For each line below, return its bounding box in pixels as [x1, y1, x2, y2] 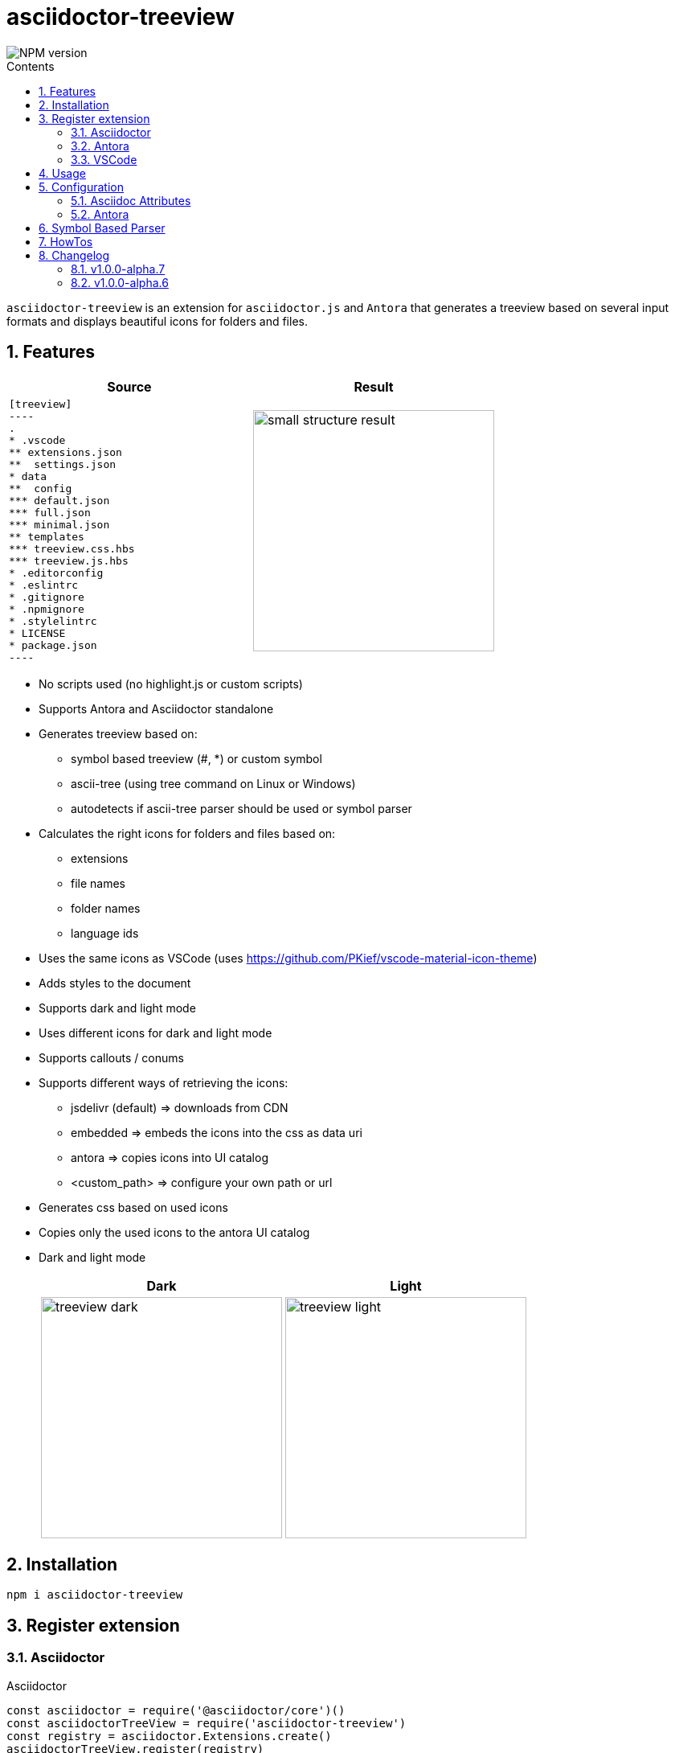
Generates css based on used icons [39, 1200, 228, 1214]
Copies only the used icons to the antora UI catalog [39, 1225, 310, 1239]
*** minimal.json [9, 518, 110, 531]
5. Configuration [39, 179, 124, 194]
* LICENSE [9, 626, 66, 639]
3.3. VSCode [71, 152, 137, 166]
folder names [71, 901, 141, 915]
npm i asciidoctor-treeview [6, 1588, 183, 1602]
